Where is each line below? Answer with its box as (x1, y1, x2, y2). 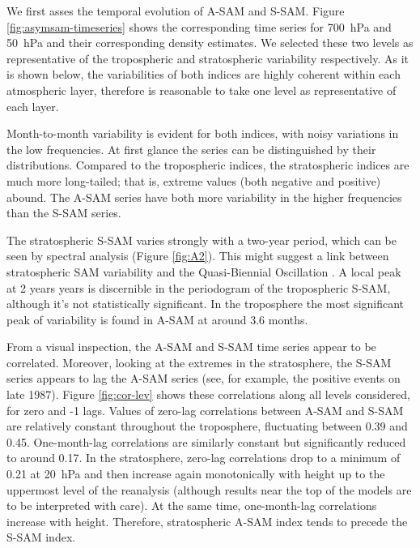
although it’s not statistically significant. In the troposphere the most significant (6, 295, 405, 312)
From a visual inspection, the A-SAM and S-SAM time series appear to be (6, 338, 376, 355)
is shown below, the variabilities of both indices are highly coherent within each (6, 66, 401, 83)
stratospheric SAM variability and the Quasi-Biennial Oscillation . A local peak (6, 263, 401, 280)
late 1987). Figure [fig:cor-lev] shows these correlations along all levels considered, (6, 386, 410, 403)
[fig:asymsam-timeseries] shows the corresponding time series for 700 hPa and (6, 18, 392, 35)
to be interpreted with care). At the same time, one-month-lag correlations (6, 497, 377, 514)
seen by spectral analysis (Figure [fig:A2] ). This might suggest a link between (6, 247, 389, 264)
